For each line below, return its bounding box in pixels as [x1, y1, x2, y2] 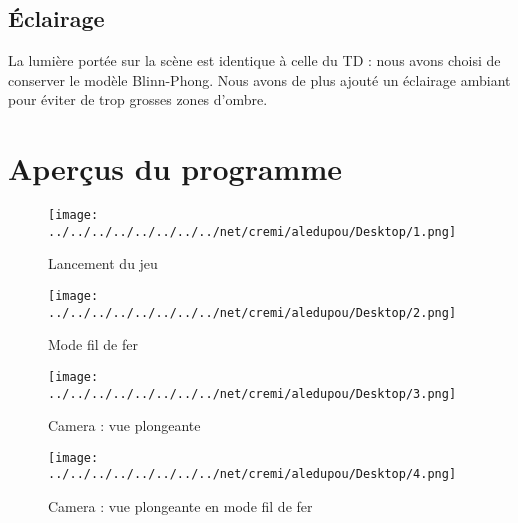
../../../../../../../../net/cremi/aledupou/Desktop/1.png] [48, 224, 457, 239]
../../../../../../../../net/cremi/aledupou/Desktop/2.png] [48, 305, 457, 320]
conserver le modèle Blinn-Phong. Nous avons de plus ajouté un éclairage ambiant [8, 69, 511, 90]
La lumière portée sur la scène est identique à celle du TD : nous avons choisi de [8, 50, 501, 71]
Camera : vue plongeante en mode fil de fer [48, 496, 313, 517]
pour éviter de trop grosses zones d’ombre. [8, 89, 268, 110]
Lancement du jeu [48, 253, 158, 274]
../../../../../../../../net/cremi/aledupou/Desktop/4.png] [48, 467, 457, 482]
